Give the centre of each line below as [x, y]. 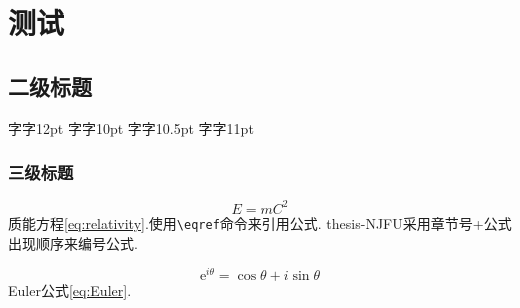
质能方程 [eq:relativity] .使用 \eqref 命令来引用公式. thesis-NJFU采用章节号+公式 [260, 222]
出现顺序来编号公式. [73, 242]
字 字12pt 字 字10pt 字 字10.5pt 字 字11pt [131, 127]
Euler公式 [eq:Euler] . [70, 290]
